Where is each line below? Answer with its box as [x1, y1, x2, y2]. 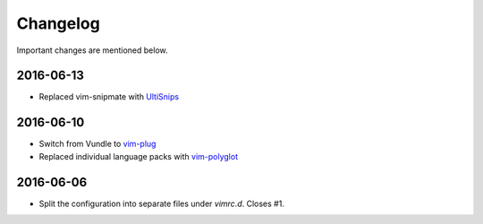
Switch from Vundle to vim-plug [38, 139, 157, 150]
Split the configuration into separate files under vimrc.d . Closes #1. [38, 198, 285, 209]
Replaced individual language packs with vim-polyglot [38, 151, 239, 161]
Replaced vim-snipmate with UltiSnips [38, 91, 179, 102]
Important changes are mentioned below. [16, 45, 168, 56]
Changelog [16, 13, 100, 33]
